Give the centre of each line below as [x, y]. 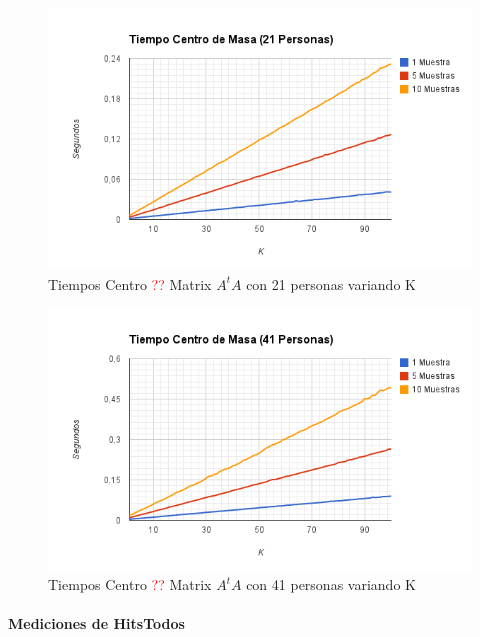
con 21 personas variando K [331, 283]
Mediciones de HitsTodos [96, 623]
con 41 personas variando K [331, 584]
